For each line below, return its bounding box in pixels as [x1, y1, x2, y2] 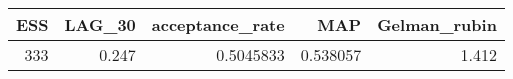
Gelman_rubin [377, 13, 497, 36]
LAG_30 [64, 13, 136, 36]
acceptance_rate [151, 13, 285, 36]
